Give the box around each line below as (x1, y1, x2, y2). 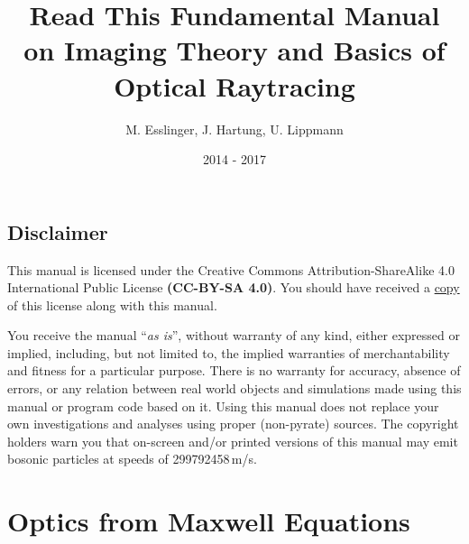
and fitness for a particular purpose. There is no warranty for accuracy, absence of (7, 361, 461, 380)
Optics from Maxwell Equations (7, 503, 410, 539)
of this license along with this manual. (7, 295, 217, 314)
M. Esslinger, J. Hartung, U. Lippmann (125, 119, 344, 138)
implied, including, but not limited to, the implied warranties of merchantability (7, 343, 450, 362)
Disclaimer (7, 217, 108, 245)
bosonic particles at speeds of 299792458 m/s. (7, 449, 257, 468)
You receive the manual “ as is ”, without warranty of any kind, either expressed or (7, 326, 460, 345)
